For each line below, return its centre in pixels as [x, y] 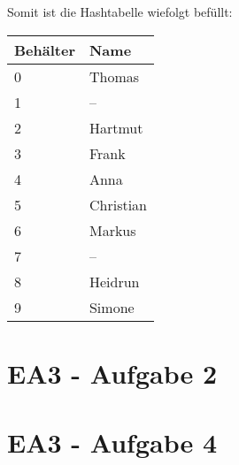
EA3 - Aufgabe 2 [112, 373]
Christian [118, 204]
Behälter [45, 50]
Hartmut [116, 127]
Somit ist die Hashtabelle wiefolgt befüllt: [120, 11]
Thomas [114, 76]
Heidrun [114, 281]
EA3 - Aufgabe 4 [112, 442]
